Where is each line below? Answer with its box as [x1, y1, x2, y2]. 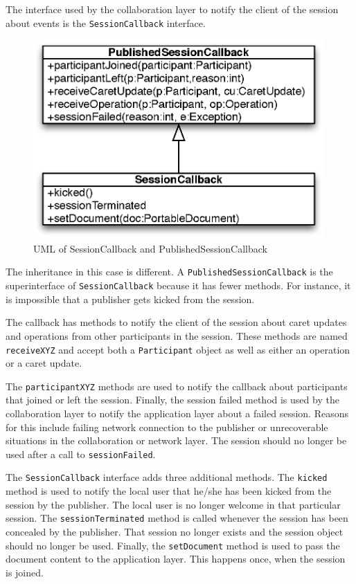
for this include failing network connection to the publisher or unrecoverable [6, 419, 328, 434]
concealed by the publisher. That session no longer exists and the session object [6, 524, 344, 538]
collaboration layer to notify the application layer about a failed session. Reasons [6, 406, 348, 421]
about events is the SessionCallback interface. [6, 15, 206, 30]
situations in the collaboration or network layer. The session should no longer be [6, 433, 347, 448]
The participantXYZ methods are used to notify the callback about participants [6, 378, 348, 393]
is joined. [6, 565, 44, 579]
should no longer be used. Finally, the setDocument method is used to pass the [6, 538, 340, 552]
